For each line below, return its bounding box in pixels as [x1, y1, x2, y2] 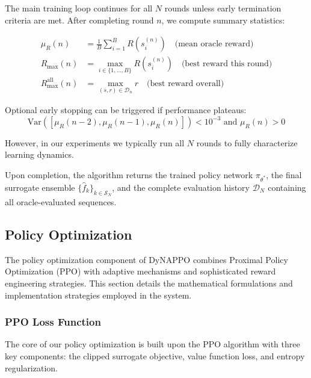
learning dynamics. [5, 148, 74, 161]
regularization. [5, 361, 58, 374]
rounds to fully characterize [196, 136, 298, 149]
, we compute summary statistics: [161, 13, 285, 26]
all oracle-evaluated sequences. [5, 196, 117, 208]
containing [268, 181, 306, 193]
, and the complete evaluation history [112, 181, 250, 193]
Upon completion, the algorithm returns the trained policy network [5, 169, 253, 181]
